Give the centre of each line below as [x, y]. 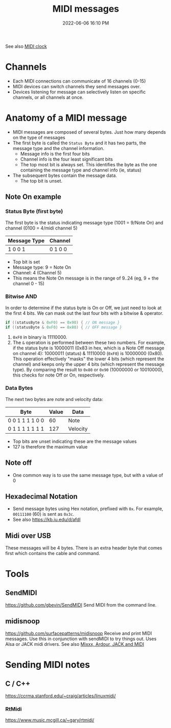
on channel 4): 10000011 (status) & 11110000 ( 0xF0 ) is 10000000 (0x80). [88, 353]
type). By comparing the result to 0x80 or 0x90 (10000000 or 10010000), [88, 369]
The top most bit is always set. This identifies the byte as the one [89, 164]
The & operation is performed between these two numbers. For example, [89, 342]
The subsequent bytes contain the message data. [65, 175]
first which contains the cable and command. [53, 554]
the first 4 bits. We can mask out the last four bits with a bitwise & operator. [84, 313]
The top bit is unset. [41, 181]
